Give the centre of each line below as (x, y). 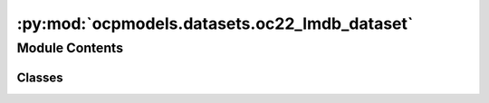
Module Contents (70, 48)
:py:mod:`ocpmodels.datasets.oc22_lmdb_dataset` (215, 23)
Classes (40, 77)
